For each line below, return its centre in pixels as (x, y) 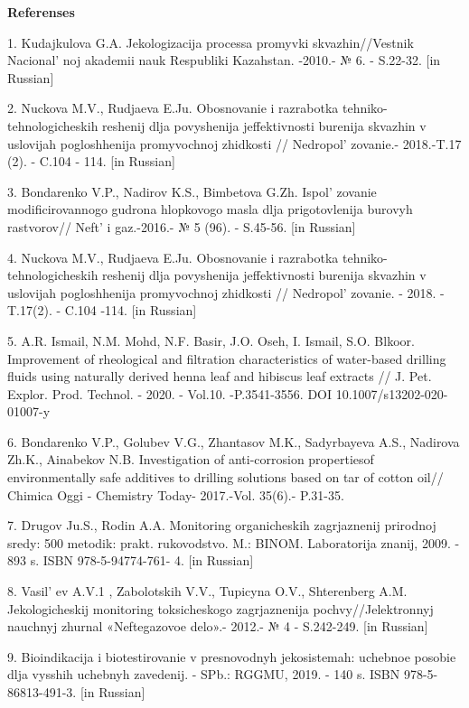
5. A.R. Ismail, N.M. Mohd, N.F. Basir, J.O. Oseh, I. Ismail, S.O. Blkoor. (211, 340)
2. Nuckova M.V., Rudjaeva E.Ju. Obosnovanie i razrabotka (173, 108)
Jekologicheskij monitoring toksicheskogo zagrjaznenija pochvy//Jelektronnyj (220, 608)
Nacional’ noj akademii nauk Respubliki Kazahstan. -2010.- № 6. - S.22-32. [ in (224, 60)
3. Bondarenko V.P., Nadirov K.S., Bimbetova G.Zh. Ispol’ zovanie (192, 191)
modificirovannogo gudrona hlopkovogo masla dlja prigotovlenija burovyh (210, 209)
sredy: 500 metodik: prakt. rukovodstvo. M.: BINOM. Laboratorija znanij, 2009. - (234, 542)
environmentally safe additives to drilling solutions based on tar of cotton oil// (225, 477)
